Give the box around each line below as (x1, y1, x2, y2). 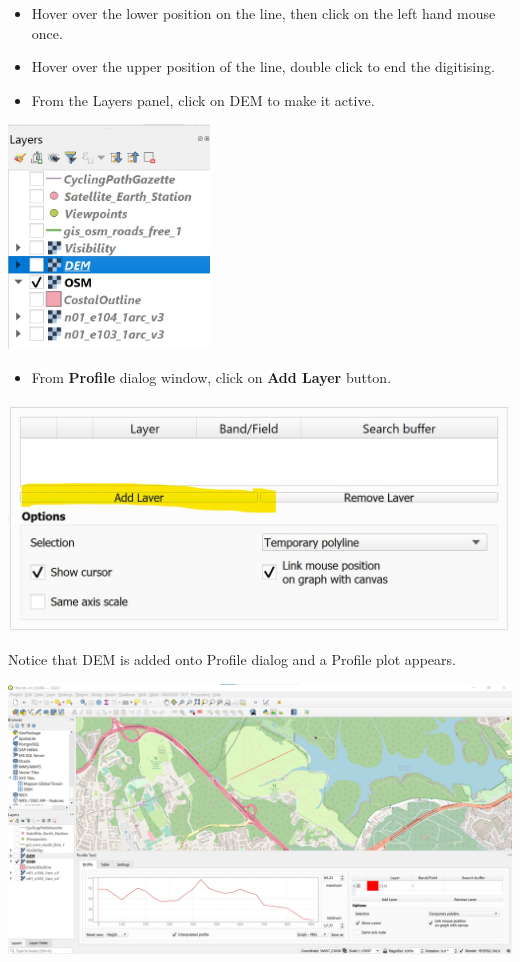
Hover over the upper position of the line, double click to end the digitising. (31, 56, 495, 77)
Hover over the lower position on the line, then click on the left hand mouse (31, 3, 496, 23)
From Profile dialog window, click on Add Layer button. (31, 366, 392, 387)
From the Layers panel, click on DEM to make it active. (31, 89, 375, 110)
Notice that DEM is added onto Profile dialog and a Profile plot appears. (8, 649, 456, 670)
